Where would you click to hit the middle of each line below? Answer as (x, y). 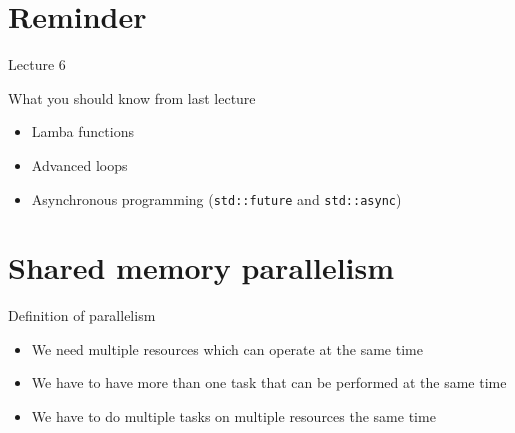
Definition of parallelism (82, 315)
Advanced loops (79, 164)
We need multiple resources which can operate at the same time (227, 348)
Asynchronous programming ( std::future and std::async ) (216, 198)
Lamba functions (82, 131)
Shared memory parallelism (201, 267)
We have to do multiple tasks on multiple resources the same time (233, 416)
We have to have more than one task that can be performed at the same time (269, 382)
